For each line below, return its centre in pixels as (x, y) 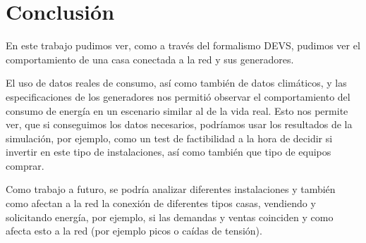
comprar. (25, 165)
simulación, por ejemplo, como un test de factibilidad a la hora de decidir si (169, 138)
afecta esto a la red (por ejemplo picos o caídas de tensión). (134, 231)
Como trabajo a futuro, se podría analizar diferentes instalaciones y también (171, 189)
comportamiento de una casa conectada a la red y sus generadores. (150, 59)
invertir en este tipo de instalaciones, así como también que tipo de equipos (169, 152)
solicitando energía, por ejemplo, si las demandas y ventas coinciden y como (170, 217)
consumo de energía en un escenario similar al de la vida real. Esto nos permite (177, 110)
